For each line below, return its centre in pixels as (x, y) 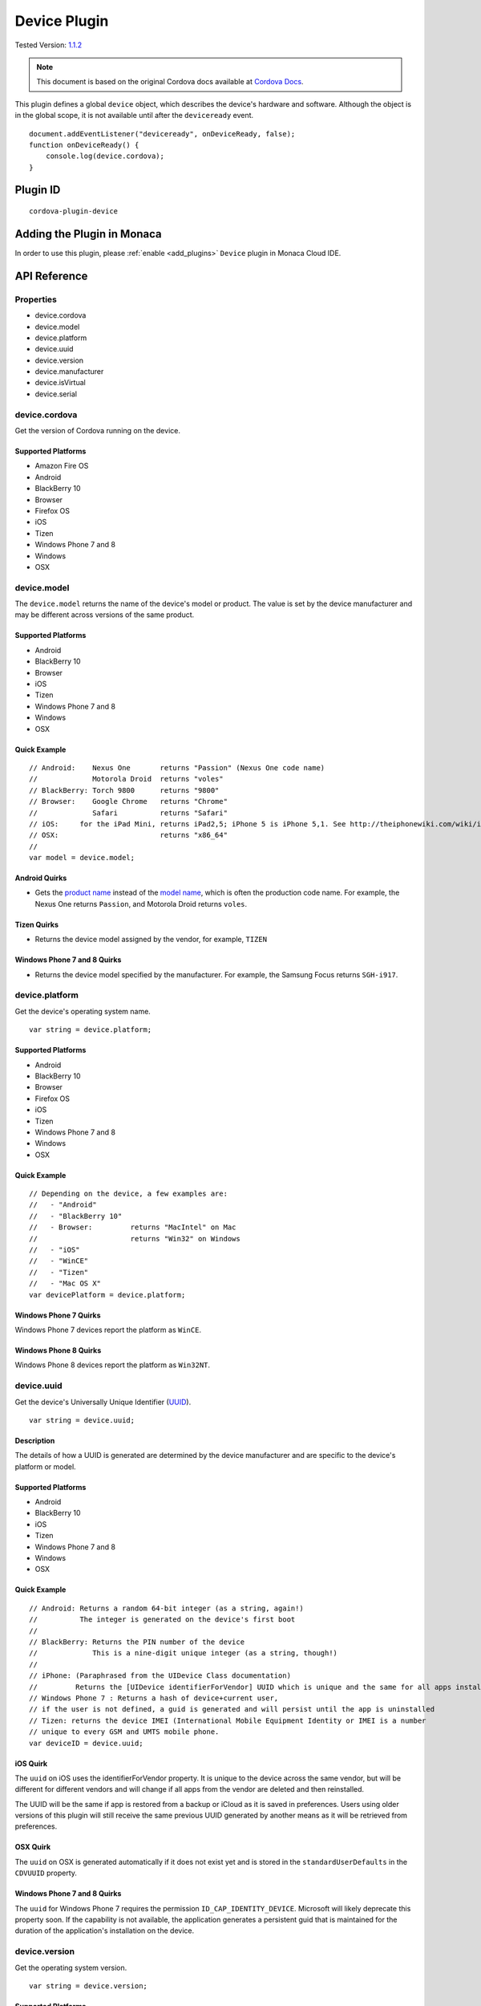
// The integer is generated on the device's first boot (162, 1620)
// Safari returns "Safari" (129, 813)
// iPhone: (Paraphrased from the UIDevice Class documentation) (160, 1676)
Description (35, 1440)
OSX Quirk (33, 1847)
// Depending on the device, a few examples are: (129, 1194)
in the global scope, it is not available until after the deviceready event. (134, 116)
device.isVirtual (60, 383)
